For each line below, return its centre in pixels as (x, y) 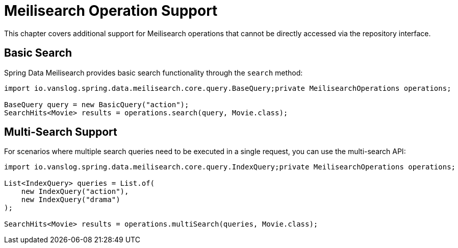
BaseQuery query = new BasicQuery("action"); (97, 104)
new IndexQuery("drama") (71, 200)
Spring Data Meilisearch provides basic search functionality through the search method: (154, 72)
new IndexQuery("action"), (75, 192)
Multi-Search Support (61, 132)
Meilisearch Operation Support (111, 11)
